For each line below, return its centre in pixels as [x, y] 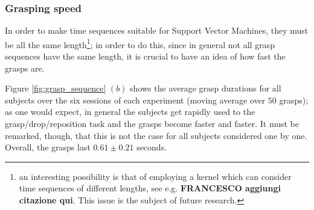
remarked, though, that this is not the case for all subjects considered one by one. [156, 135]
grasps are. [25, 68]
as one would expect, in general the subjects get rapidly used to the [130, 112]
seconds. [152, 147]
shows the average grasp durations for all [206, 88]
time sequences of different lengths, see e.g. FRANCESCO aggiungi [150, 188]
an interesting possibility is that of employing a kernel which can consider [155, 176]
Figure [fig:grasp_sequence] [56, 88]
